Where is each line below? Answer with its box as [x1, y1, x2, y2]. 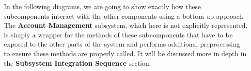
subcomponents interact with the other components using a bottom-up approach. [4, 11, 245, 21]
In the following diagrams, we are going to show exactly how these [4, 1, 201, 11]
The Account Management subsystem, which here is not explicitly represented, [4, 20, 248, 30]
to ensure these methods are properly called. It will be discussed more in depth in [4, 48, 247, 58]
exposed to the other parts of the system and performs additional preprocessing [4, 39, 240, 49]
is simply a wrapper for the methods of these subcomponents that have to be [4, 29, 233, 39]
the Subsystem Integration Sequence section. [4, 58, 151, 68]
